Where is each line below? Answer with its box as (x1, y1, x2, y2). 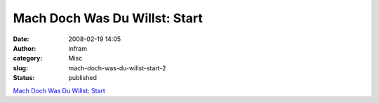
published (68, 74, 98, 82)
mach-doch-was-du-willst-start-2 (68, 63, 166, 72)
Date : (13, 35, 29, 43)
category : (13, 54, 43, 63)
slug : (13, 63, 28, 72)
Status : (13, 74, 35, 82)
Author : (13, 44, 36, 52)
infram (68, 44, 88, 52)
